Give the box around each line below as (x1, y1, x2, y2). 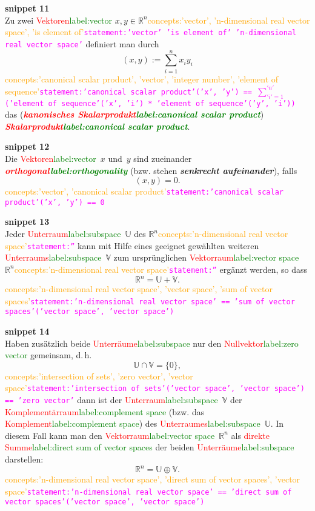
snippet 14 (5, 324, 50, 337)
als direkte (231, 429, 270, 441)
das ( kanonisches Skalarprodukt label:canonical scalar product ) (5, 108, 264, 121)
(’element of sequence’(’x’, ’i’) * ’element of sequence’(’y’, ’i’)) (5, 99, 296, 108)
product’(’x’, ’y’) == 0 (5, 198, 105, 207)
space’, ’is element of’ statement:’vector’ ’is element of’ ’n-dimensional (5, 25, 297, 38)
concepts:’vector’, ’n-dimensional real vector (147, 13, 310, 26)
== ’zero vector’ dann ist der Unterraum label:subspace (5, 393, 218, 406)
